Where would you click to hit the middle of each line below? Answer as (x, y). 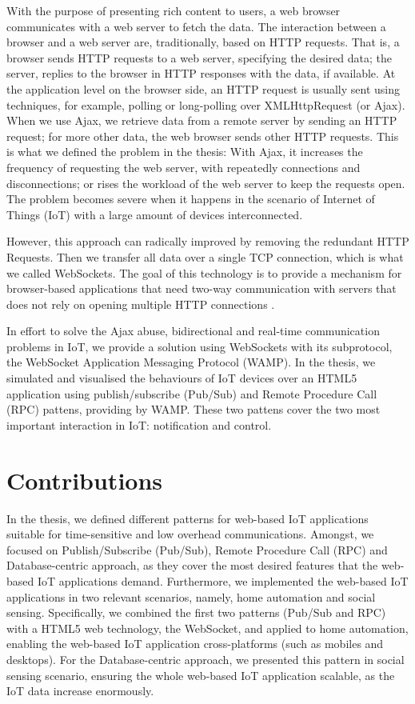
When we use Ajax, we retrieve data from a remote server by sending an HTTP (202, 120)
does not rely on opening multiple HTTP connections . (141, 304)
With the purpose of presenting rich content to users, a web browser (174, 10)
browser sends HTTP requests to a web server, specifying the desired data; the (200, 57)
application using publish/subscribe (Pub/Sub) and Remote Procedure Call (192, 393)
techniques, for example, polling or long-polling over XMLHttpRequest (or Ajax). (206, 104)
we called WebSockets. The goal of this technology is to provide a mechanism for (204, 272)
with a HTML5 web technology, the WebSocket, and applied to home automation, (207, 628)
